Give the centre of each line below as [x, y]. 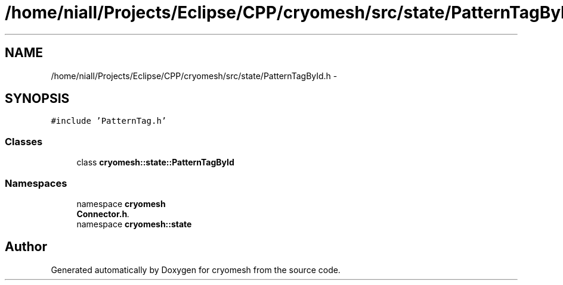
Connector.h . [103, 214]
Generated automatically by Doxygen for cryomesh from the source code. [196, 270]
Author [26, 247]
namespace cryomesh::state [134, 224]
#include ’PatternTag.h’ [109, 121]
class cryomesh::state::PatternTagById [155, 162]
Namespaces [36, 183]
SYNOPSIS [37, 99]
